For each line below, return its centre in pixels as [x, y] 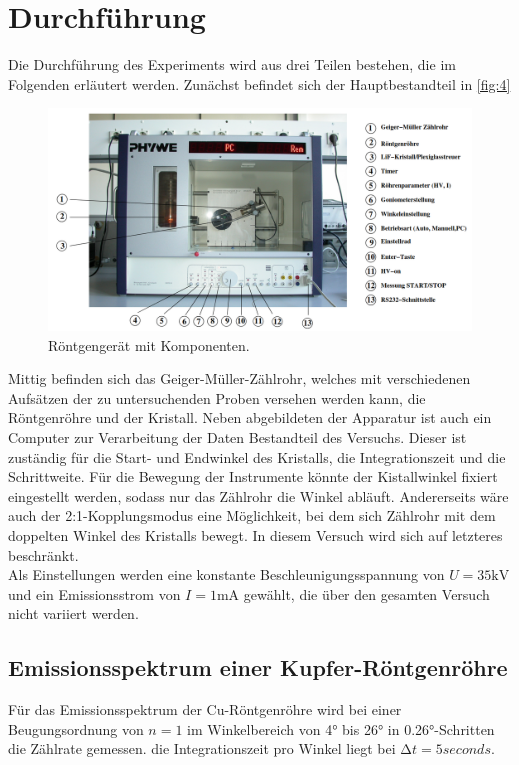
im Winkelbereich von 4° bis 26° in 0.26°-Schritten [341, 728]
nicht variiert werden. [73, 613]
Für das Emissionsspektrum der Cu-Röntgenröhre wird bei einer [205, 709]
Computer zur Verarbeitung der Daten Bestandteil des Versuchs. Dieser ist [237, 437]
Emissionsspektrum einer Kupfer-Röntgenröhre [258, 667]
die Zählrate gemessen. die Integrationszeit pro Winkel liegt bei [202, 748]
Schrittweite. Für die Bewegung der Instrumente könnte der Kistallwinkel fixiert [253, 476]
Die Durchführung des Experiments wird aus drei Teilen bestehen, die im [232, 64]
